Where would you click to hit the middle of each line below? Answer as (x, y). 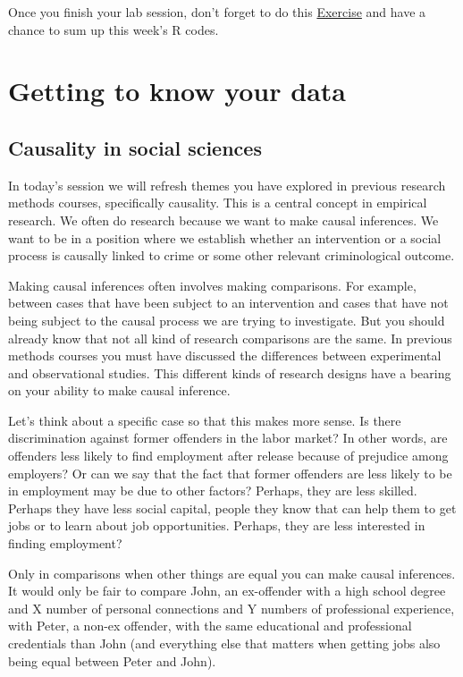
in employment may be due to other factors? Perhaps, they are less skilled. (213, 491)
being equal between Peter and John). (112, 660)
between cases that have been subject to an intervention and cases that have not (228, 303)
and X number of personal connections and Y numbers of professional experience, (231, 608)
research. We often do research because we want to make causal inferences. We (223, 220)
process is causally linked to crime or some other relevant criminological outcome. (231, 255)
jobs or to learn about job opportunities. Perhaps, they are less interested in (217, 525)
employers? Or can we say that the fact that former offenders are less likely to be (230, 473)
